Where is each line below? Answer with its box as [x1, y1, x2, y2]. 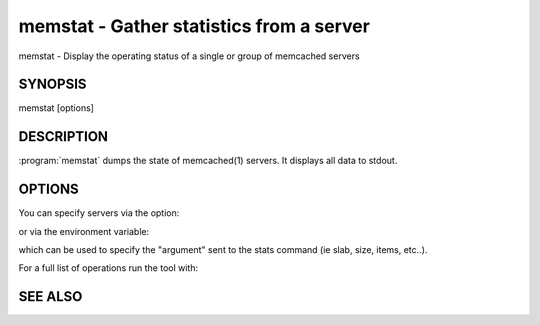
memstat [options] [18, 102, 95, 114]
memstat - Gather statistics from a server [18, 15, 370, 37]
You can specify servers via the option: [18, 207, 180, 219]
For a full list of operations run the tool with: [18, 262, 199, 274]
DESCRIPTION [18, 128, 109, 145]
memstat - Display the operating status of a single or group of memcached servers [18, 50, 360, 62]
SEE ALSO [18, 288, 83, 305]
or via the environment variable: [18, 225, 150, 237]
